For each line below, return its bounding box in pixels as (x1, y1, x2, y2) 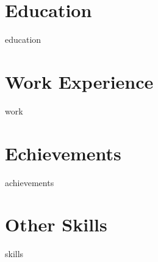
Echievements (5, 140, 121, 165)
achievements (5, 176, 54, 189)
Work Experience (5, 69, 154, 94)
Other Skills (5, 212, 107, 237)
